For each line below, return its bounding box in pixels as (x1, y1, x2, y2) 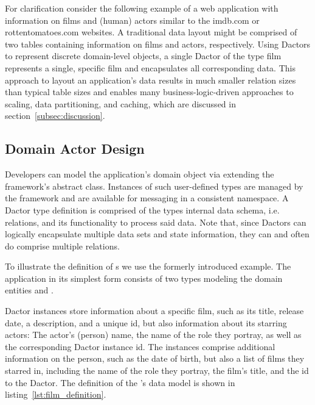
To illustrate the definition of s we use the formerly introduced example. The (5, 260, 291, 273)
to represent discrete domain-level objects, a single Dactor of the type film (5, 49, 282, 62)
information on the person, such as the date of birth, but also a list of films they (5, 352, 305, 365)
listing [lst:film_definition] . (5, 388, 106, 401)
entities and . (5, 284, 54, 296)
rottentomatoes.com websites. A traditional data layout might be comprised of (5, 26, 297, 38)
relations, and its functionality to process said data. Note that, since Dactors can (5, 215, 306, 228)
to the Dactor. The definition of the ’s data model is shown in (5, 376, 235, 389)
